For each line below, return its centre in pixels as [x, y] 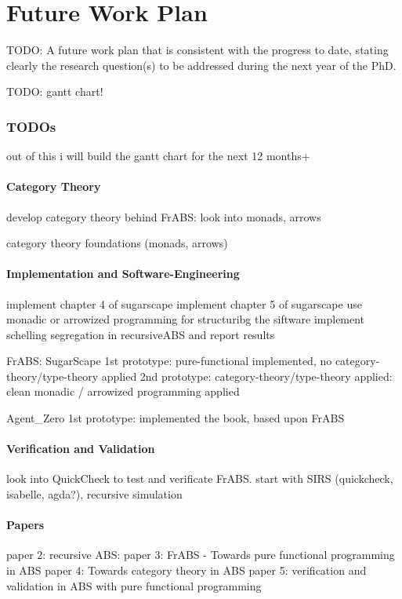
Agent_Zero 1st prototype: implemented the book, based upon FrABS [176, 418]
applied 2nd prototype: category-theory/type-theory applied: [247, 376]
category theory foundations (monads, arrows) [117, 243]
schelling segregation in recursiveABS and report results [141, 334]
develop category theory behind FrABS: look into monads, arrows [164, 216]
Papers [25, 525]
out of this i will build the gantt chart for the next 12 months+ [158, 156]
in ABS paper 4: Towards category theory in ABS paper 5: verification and [187, 570]
